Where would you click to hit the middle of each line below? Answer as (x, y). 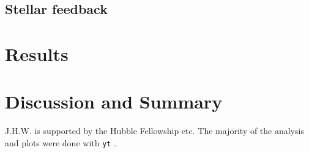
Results (37, 53)
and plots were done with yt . (61, 142)
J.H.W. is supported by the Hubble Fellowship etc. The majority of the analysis (154, 131)
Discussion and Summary (114, 101)
